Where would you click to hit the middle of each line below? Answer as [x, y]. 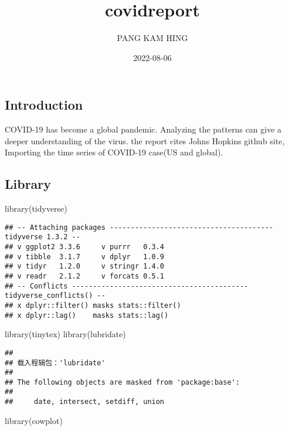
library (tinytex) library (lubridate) [65, 334]
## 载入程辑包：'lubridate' [55, 363]
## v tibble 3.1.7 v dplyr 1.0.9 [85, 257]
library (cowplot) [34, 420]
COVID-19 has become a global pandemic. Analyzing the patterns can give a [143, 129]
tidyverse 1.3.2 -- [42, 237]
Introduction [44, 105]
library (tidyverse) [36, 208]
